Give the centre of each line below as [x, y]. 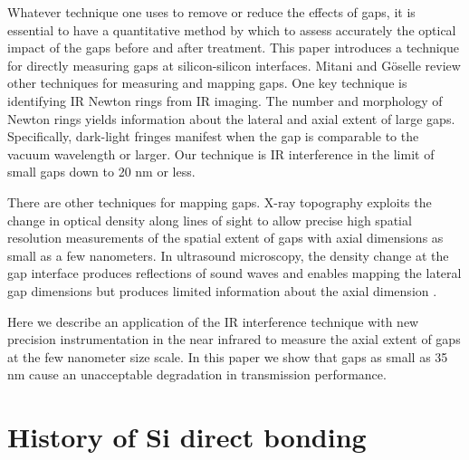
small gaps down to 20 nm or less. [101, 172]
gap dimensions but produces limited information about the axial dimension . [222, 290]
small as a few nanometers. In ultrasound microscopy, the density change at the [228, 255]
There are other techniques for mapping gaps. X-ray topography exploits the [220, 201]
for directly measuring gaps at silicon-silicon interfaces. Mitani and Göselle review [234, 65]
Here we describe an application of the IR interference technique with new [213, 321]
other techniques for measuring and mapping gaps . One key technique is [207, 83]
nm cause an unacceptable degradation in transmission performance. [197, 374]
